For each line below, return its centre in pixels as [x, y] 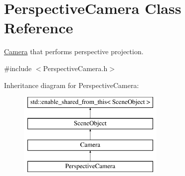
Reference [39, 28]
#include [18, 68]
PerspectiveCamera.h [75, 68]
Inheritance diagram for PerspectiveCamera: [72, 85]
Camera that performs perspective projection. [74, 51]
